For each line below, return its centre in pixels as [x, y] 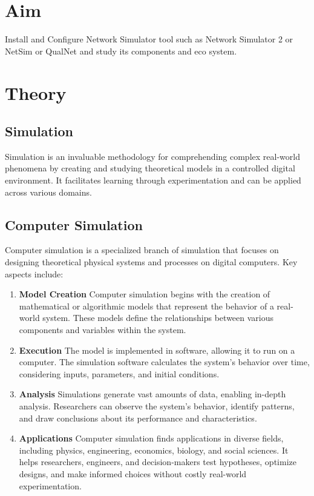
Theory [36, 92]
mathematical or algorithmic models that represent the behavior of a [146, 306]
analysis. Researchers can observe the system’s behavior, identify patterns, [157, 406]
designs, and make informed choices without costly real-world [133, 473]
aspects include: [34, 273]
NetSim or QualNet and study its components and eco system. [121, 51]
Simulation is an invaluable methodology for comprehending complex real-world [152, 156]
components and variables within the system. [103, 330]
